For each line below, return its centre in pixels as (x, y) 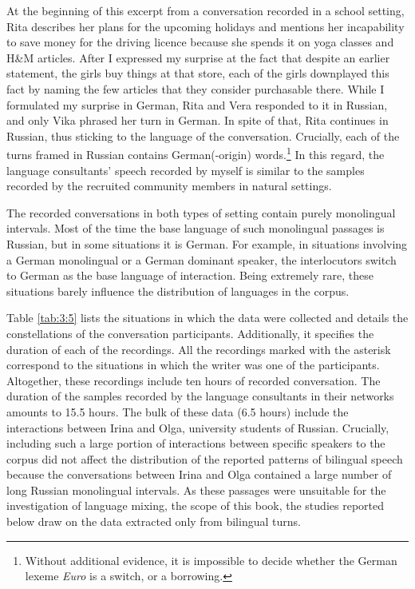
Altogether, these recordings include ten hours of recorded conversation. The (194, 380)
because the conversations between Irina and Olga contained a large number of (199, 474)
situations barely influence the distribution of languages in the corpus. (178, 291)
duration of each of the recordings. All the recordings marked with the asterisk (199, 349)
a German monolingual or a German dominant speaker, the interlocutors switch (202, 259)
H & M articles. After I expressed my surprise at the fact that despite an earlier (198, 57)
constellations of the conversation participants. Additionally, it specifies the (190, 333)
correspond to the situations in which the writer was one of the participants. (193, 365)
